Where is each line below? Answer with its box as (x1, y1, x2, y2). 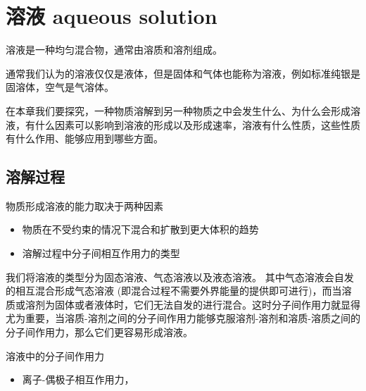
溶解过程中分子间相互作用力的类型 (22, 246, 180, 261)
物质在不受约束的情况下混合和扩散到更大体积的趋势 (22, 222, 259, 237)
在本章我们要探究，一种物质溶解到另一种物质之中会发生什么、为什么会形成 (6, 103, 351, 118)
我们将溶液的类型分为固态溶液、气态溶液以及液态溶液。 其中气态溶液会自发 (6, 269, 354, 284)
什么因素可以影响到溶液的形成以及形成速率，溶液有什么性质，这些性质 (34, 117, 360, 132)
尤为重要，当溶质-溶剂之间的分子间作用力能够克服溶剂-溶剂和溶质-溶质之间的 (6, 311, 360, 325)
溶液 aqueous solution (6, 1, 217, 30)
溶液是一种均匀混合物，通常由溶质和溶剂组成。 (6, 42, 222, 57)
